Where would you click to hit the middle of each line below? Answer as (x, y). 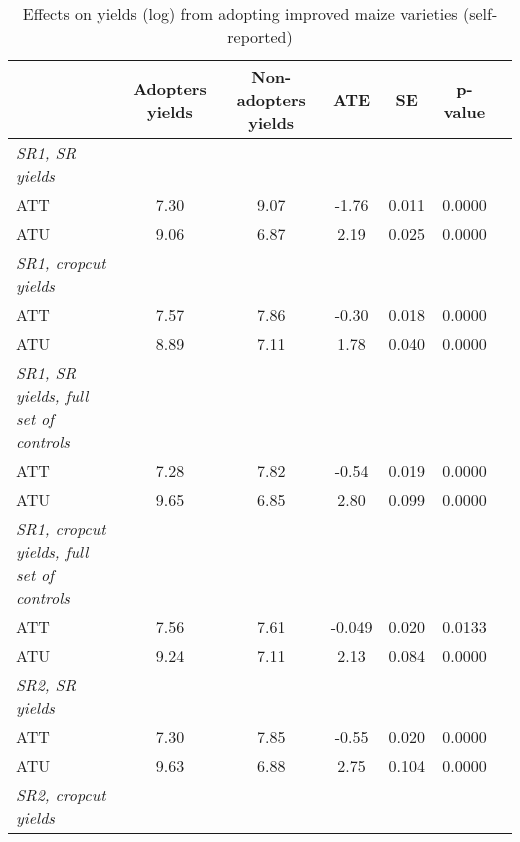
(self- (480, 13)
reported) (260, 36)
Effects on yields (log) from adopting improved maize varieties (240, 13)
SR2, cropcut (61, 794)
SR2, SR (46, 684)
